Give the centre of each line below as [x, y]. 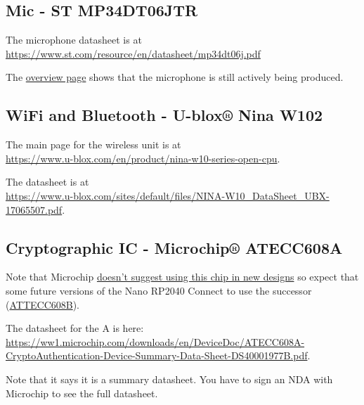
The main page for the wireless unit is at [93, 144]
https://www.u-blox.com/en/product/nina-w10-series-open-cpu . [143, 158]
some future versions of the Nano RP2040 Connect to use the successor [159, 290]
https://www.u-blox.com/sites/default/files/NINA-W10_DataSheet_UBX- [168, 195]
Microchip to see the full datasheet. [82, 393]
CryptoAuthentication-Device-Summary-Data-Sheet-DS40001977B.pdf [157, 355]
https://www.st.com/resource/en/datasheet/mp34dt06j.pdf [133, 53]
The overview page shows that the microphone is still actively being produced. [175, 77]
